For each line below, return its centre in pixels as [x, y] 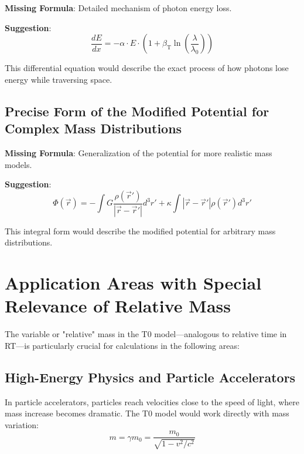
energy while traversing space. [59, 79]
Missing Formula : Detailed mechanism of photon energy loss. [118, 8]
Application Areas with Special [133, 283]
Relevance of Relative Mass [118, 306]
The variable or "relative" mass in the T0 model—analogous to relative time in [146, 334]
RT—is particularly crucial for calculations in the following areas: [122, 345]
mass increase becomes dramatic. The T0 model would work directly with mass [147, 413]
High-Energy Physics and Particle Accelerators [150, 377]
